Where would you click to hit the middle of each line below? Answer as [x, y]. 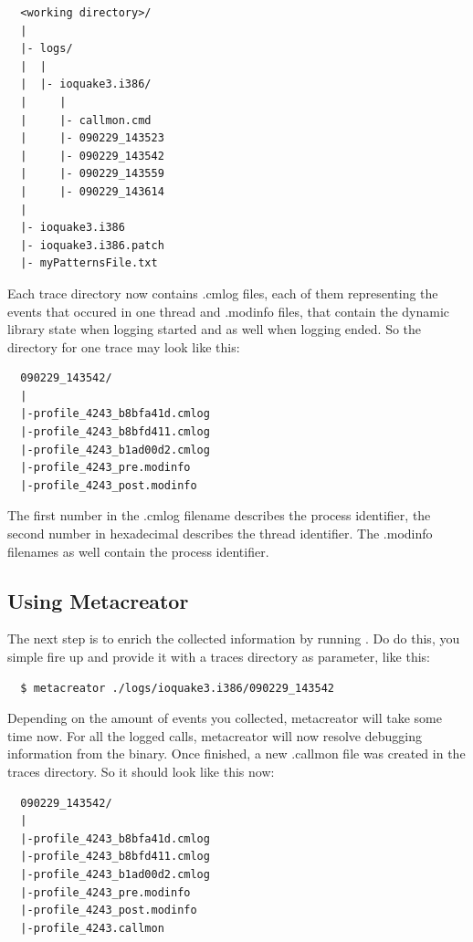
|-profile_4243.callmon [92, 928]
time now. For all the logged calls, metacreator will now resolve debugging [215, 735]
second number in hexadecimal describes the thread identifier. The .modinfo [220, 534]
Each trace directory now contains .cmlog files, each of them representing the [223, 293]
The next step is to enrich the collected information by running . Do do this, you [234, 638]
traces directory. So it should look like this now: [141, 771]
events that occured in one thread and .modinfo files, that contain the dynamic [229, 311]
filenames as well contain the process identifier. [138, 551]
